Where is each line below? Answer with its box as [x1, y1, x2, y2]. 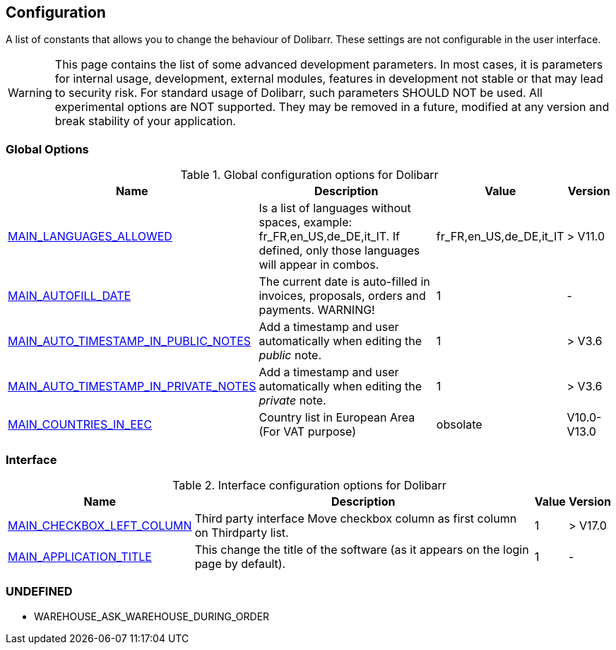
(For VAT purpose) [259, 424, 357, 439]
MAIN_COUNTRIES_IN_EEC [8, 417, 153, 432]
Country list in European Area [259, 410, 415, 425]
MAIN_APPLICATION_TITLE [8, 549, 152, 564]
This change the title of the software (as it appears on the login [194, 542, 529, 557]
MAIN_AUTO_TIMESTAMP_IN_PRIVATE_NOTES [8, 379, 256, 394]
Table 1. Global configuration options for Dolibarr [180, 168, 439, 182]
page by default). [194, 556, 286, 571]
